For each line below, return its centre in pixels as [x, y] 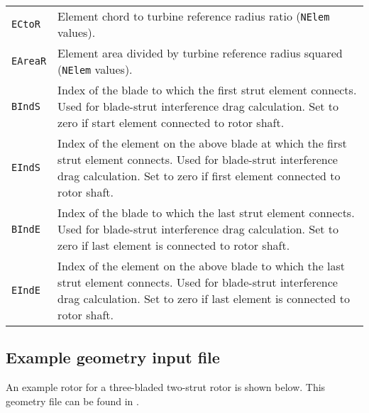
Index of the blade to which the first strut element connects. [207, 90]
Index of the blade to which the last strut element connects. [206, 213]
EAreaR [29, 61]
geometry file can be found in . [72, 401]
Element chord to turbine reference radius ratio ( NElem [194, 16]
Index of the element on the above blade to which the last [202, 266]
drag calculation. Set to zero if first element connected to [199, 176]
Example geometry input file [113, 357]
